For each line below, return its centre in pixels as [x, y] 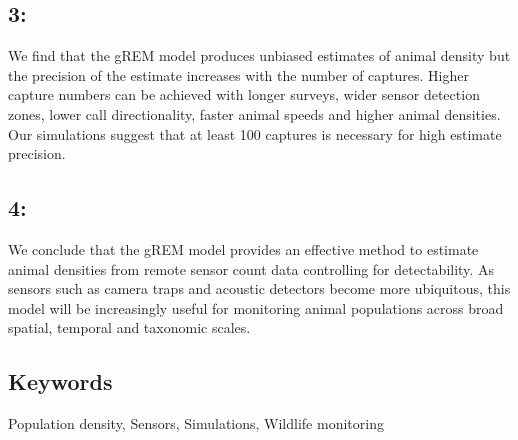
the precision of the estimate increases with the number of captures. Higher [238, 74]
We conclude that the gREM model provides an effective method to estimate [243, 248]
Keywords [60, 381]
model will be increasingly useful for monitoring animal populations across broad [256, 307]
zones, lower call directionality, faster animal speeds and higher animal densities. [254, 113]
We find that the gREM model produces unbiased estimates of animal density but [259, 55]
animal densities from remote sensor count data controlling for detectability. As [251, 268]
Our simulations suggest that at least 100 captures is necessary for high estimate [255, 133]
